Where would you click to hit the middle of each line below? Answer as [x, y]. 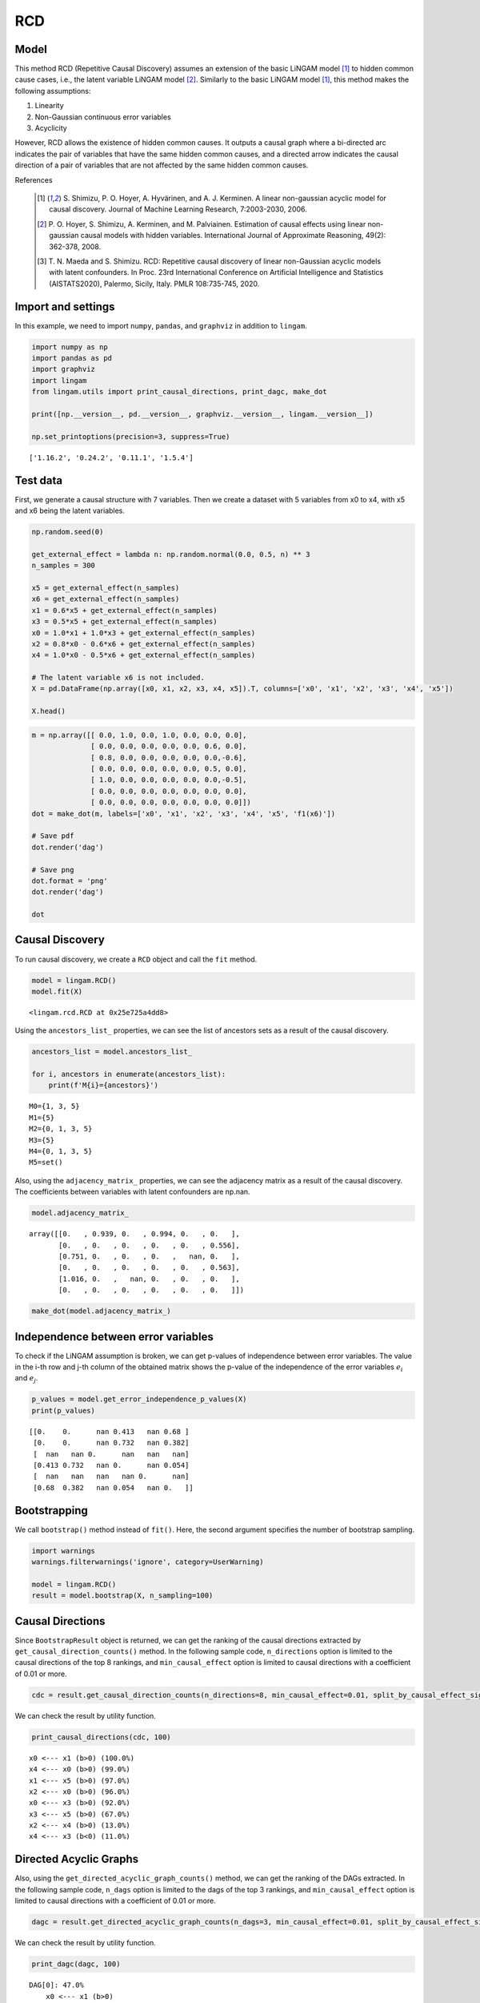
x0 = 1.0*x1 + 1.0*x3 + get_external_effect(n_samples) [144, 633]
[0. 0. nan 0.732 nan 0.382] [111, 1443]
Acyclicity [51, 128]
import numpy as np [70, 347]
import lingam [59, 380]
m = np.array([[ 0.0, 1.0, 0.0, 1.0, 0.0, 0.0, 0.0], [139, 735]
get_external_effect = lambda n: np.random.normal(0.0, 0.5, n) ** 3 [171, 554]
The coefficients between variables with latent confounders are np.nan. [133, 1192]
